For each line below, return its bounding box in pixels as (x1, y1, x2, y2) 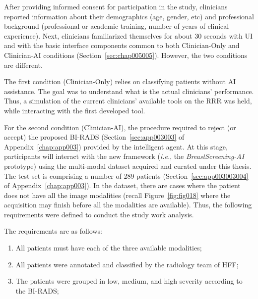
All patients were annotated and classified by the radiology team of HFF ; (15, 259, 239, 269)
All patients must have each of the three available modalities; (15, 243, 202, 253)
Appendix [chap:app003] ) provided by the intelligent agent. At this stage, (4, 141, 228, 151)
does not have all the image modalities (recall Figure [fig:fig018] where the (4, 190, 231, 200)
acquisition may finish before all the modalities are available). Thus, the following (4, 199, 252, 210)
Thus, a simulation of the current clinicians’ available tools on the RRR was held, (4, 96, 252, 106)
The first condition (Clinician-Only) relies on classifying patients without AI (4, 76, 236, 87)
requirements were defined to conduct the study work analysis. (4, 209, 194, 219)
